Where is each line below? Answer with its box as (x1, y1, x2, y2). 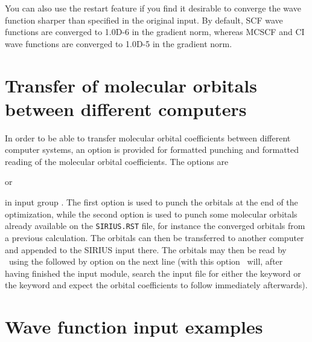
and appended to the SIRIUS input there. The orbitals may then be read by (5, 243, 287, 256)
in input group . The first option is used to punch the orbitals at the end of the (5, 196, 298, 208)
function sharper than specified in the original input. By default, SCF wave (5, 13, 283, 26)
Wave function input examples (5, 314, 263, 339)
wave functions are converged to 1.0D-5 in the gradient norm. (5, 37, 232, 50)
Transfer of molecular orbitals (5, 73, 257, 97)
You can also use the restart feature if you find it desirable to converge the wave (5, 2, 301, 14)
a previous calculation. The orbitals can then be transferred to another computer (5, 231, 304, 244)
